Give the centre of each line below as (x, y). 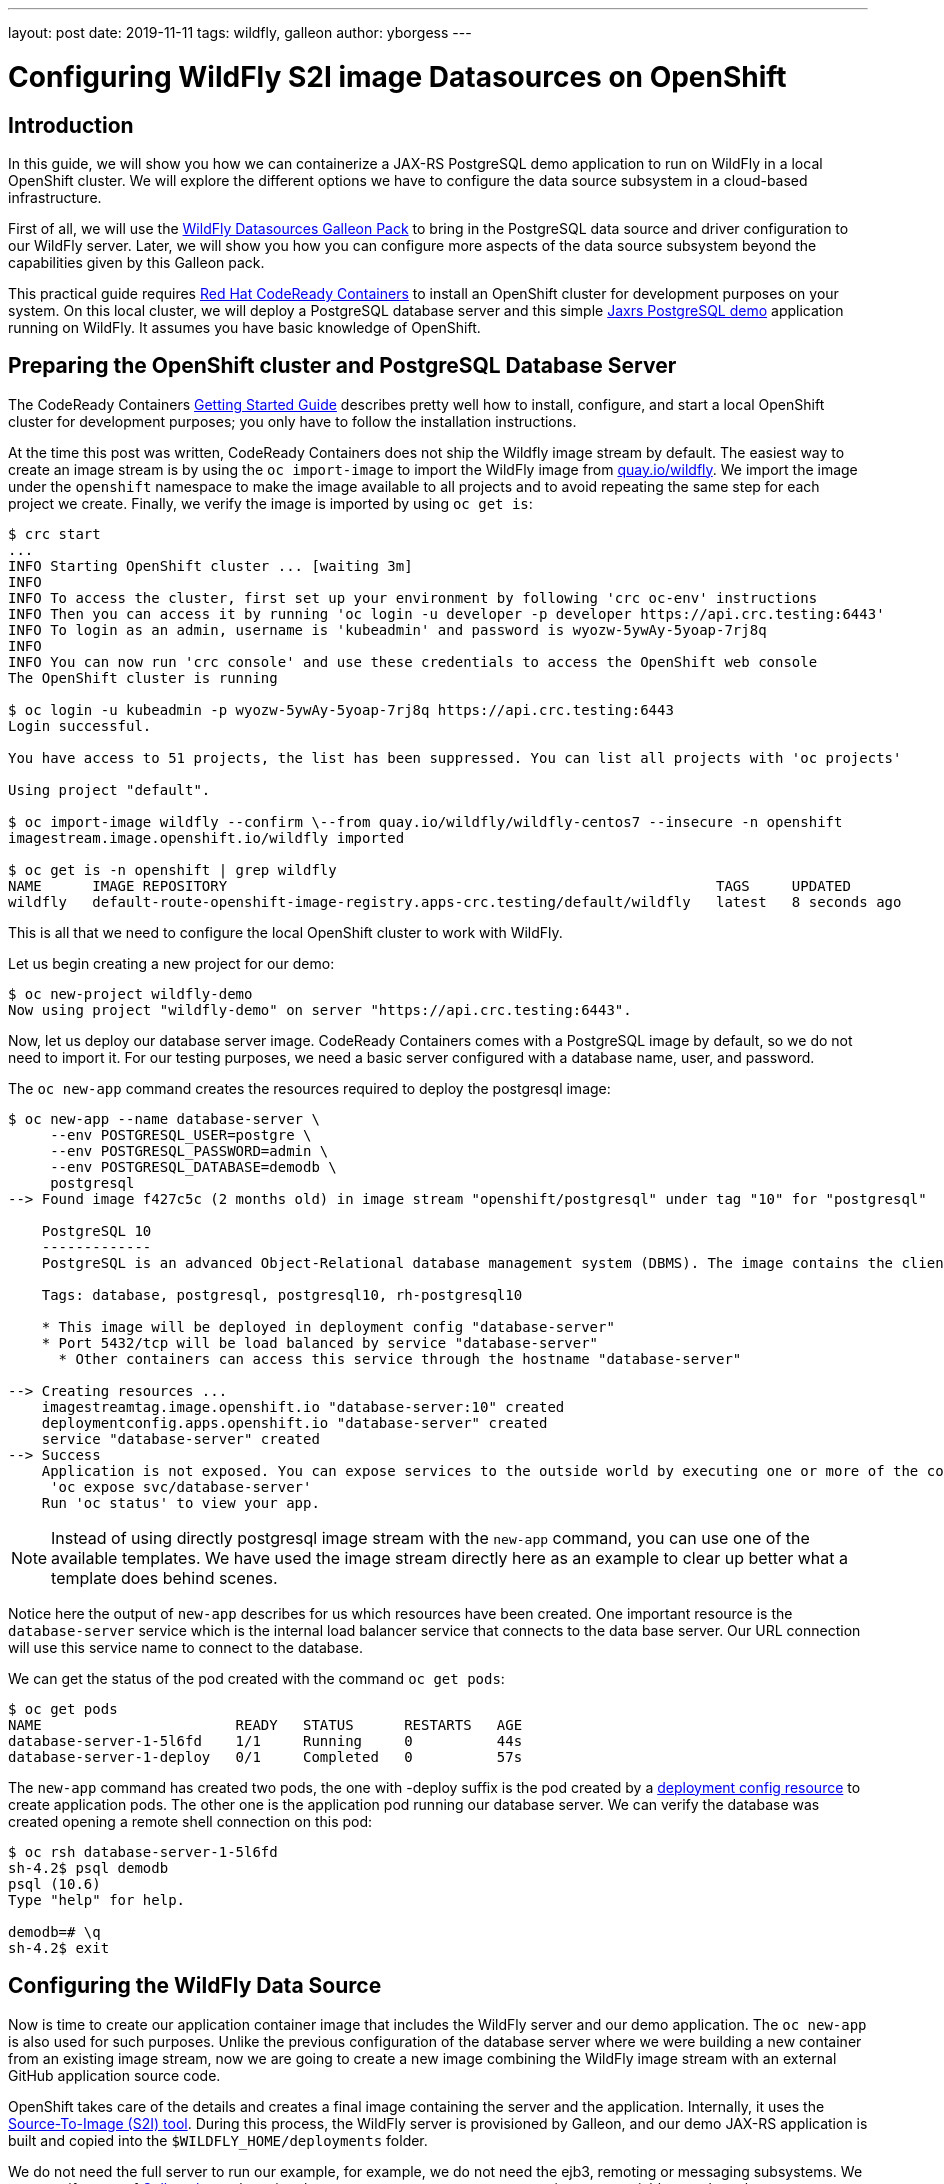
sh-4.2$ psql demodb (88, 1867)
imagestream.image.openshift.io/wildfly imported (206, 837)
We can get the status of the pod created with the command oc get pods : (256, 1678)
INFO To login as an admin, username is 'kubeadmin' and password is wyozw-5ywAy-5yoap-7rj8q (387, 629)
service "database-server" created (180, 1438)
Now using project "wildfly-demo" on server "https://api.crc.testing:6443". (320, 1009)
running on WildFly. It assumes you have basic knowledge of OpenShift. (244, 327)
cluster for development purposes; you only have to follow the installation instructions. (292, 421)
